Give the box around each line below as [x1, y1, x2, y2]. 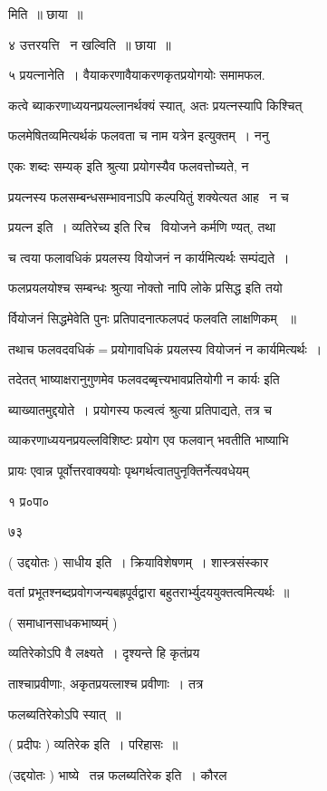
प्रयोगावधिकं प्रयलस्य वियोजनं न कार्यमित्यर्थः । [111, 339, 322, 358]
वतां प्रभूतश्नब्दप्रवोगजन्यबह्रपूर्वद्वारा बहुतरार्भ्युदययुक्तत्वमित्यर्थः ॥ [8, 583, 290, 602]
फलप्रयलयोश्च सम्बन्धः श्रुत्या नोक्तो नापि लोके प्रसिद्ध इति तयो [8, 278, 283, 297]
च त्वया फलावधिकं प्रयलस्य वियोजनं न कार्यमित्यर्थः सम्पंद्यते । [8, 247, 290, 266]
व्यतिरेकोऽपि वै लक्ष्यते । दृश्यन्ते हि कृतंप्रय [8, 643, 200, 662]
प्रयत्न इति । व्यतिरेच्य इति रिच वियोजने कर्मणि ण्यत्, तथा [8, 217, 276, 236]
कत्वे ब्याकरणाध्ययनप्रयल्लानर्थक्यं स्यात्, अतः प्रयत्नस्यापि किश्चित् [8, 95, 303, 114]
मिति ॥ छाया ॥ [8, 5, 83, 23]
